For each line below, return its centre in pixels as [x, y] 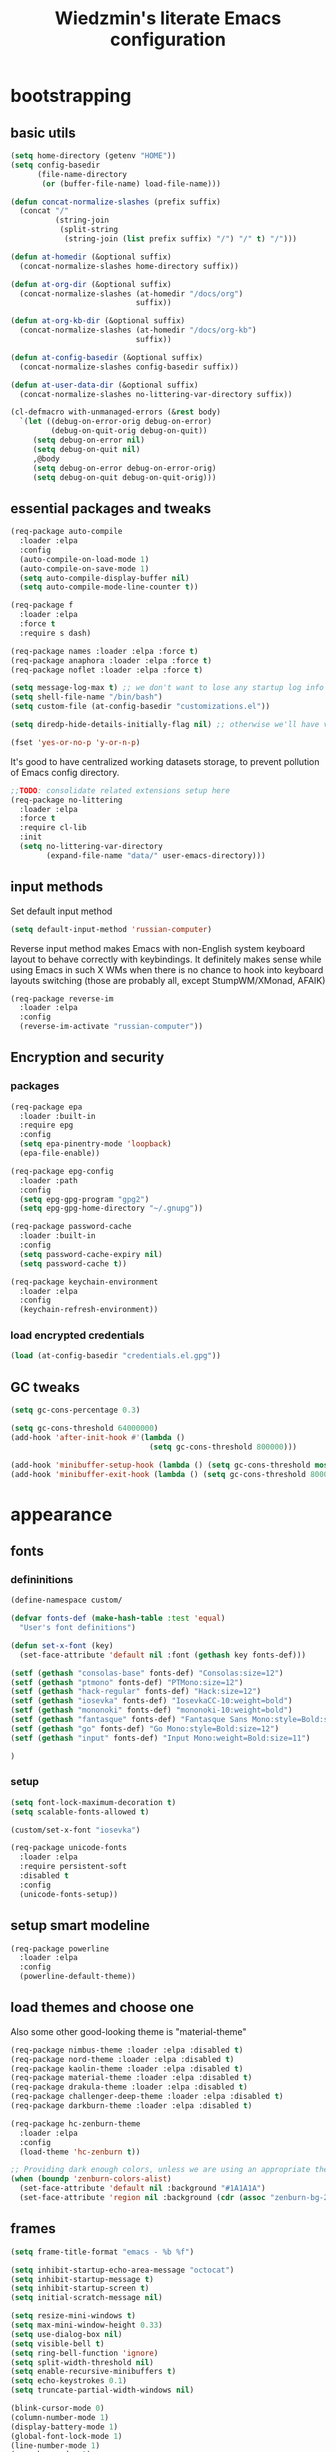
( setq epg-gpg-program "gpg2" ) [84, 1199]
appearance [61, 1514]
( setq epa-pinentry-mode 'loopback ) [95, 1144]
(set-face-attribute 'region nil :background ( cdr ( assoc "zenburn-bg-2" [176, 2198]
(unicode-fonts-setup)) [68, 1894]
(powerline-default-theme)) [78, 1977]
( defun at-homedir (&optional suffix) [91, 257]
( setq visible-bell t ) [57, 2343]
